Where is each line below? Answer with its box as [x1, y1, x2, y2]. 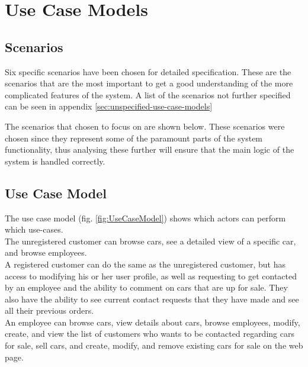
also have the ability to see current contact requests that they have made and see [5, 292, 299, 305]
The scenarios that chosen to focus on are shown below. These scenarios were [5, 120, 285, 132]
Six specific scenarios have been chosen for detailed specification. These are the [5, 65, 291, 78]
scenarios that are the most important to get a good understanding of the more [5, 77, 293, 89]
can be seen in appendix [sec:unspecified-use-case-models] [5, 100, 213, 112]
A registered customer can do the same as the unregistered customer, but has [5, 257, 285, 270]
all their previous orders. [5, 304, 94, 317]
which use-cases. [5, 223, 63, 236]
